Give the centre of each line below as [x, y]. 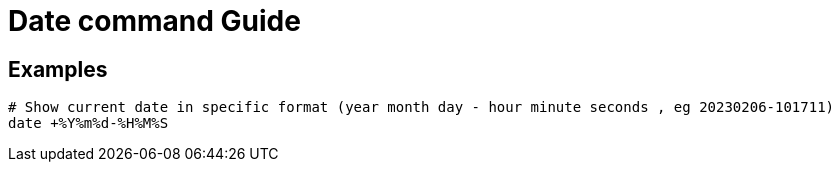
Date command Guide [154, 21]
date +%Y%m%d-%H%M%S [88, 123]
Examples [58, 69]
